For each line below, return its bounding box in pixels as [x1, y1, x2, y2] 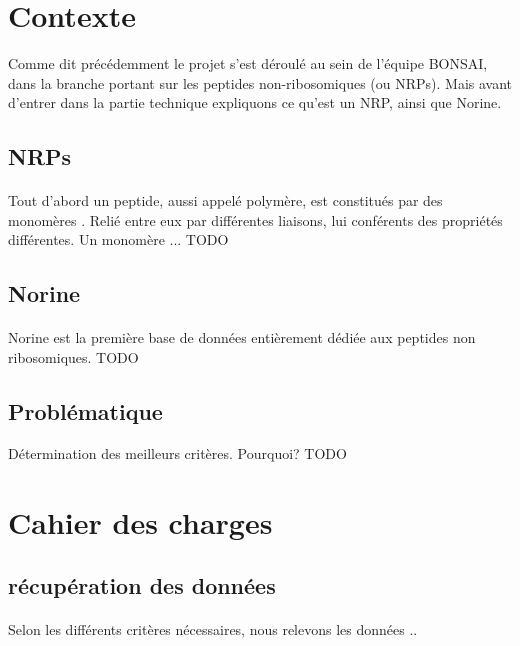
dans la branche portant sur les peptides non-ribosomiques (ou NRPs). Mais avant [8, 72, 513, 93]
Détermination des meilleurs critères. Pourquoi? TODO [8, 442, 347, 463]
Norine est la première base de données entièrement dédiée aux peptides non [8, 327, 476, 348]
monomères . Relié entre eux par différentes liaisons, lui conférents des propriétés [8, 209, 503, 230]
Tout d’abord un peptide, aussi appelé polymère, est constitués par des [8, 190, 443, 211]
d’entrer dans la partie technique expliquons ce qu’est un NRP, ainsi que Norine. [8, 92, 502, 113]
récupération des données [8, 570, 276, 601]
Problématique [8, 396, 163, 427]
